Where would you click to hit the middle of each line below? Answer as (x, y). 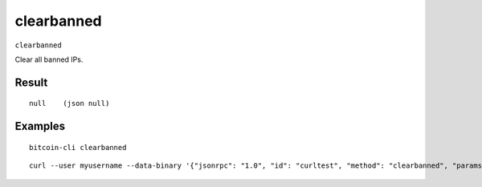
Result (31, 82)
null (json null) (69, 104)
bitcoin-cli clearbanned (78, 147)
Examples (40, 126)
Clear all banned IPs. (49, 59)
